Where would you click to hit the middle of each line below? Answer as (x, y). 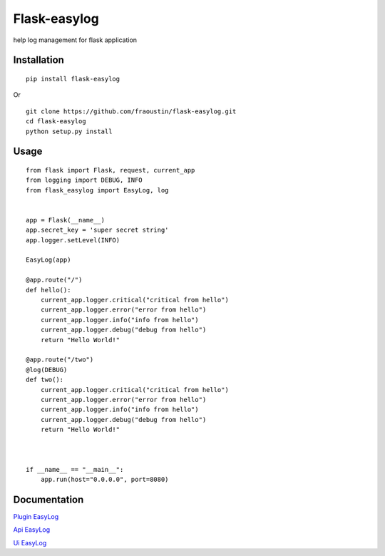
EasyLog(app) (48, 260)
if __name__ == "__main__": (75, 469)
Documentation (48, 499)
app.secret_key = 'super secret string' (97, 230)
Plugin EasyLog (36, 516)
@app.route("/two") (60, 360)
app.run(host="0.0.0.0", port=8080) (104, 480)
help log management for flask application (75, 40)
